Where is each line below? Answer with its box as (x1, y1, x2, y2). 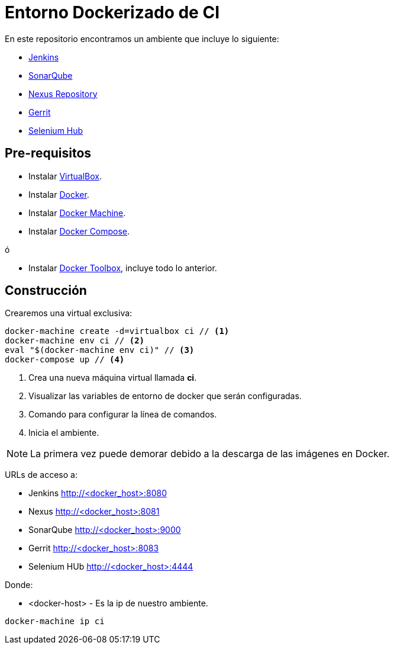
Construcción (5, 283, 87, 298)
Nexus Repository (28, 88, 98, 99)
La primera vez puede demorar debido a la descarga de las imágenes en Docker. (30, 448, 390, 460)
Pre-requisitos (5, 146, 92, 161)
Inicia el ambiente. (28, 428, 99, 438)
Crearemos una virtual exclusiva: (5, 308, 133, 319)
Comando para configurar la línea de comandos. (28, 409, 217, 420)
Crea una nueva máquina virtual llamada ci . (28, 372, 197, 383)
